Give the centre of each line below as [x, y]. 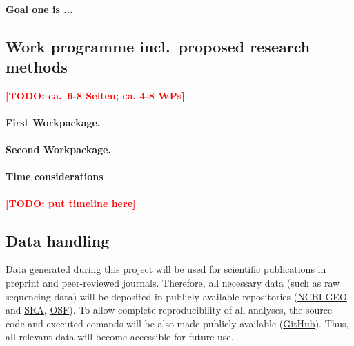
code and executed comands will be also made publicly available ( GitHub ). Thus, [177, 323]
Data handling [58, 240]
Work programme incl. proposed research [158, 46]
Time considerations [55, 176]
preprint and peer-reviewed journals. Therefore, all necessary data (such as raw [173, 282]
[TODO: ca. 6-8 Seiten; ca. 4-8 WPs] [95, 95]
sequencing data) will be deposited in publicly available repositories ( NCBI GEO [176, 296]
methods [37, 66]
